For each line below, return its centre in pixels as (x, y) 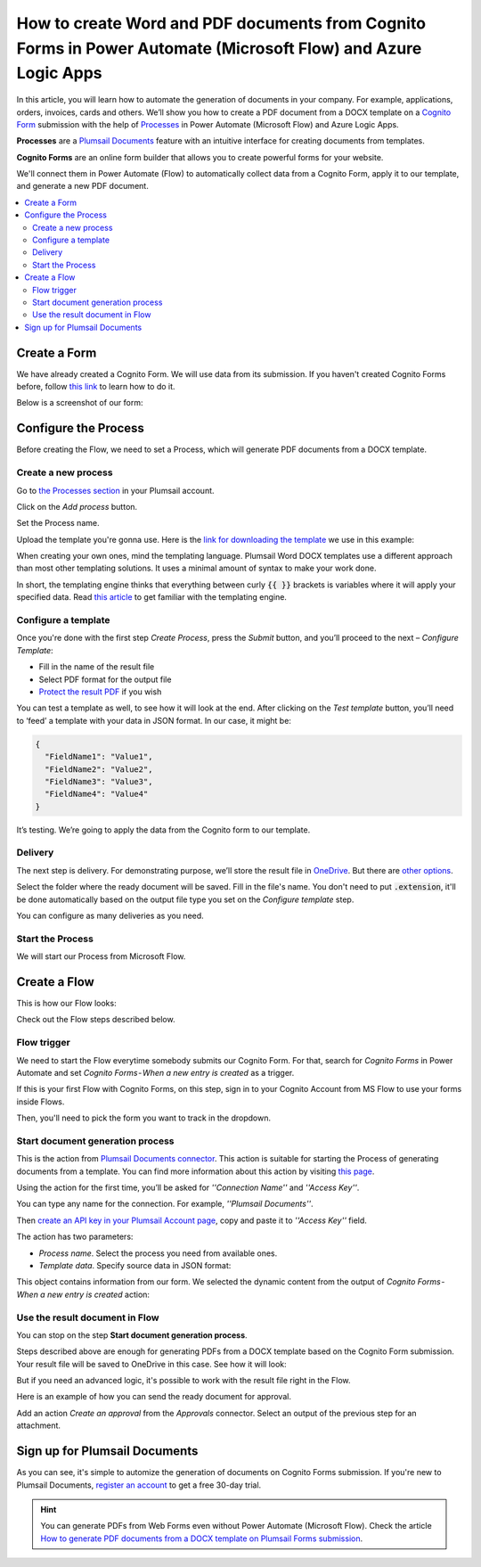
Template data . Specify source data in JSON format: (135, 1265)
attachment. (39, 1425)
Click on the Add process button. (77, 506)
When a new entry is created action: (83, 1294)
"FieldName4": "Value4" (97, 794)
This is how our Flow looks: (66, 1004)
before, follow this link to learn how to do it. (96, 387)
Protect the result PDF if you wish (100, 692)
